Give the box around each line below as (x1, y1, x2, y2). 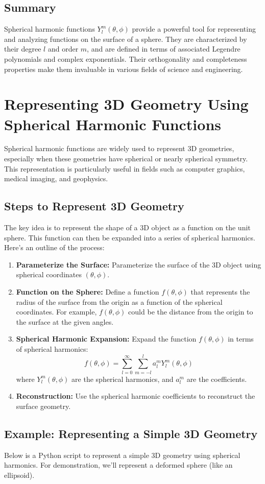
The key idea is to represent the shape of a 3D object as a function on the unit (4, 222, 251, 233)
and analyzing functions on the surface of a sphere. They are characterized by (4, 33, 247, 44)
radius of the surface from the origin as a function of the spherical (16, 296, 223, 307)
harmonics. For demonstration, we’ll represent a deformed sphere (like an (4, 459, 233, 470)
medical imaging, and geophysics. (4, 173, 108, 184)
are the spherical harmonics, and (71, 373, 174, 384)
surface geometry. (16, 400, 71, 411)
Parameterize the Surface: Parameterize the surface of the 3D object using (16, 259, 261, 270)
